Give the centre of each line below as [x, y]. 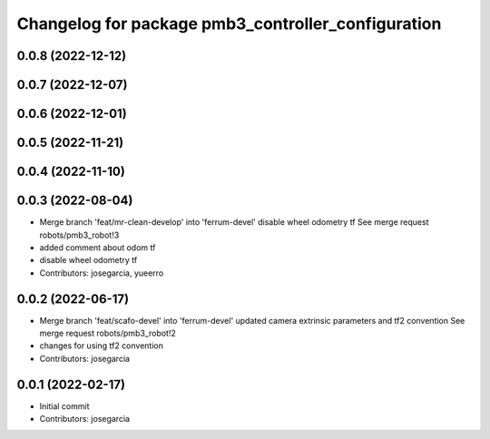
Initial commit [64, 406]
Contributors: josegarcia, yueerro [102, 273]
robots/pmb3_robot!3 [79, 235]
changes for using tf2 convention [101, 346]
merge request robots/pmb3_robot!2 [108, 333]
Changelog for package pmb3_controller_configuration [229, 24]
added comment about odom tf [98, 247]
